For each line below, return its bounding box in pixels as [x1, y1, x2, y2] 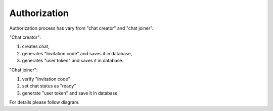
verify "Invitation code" [22, 76, 70, 82]
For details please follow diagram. [9, 99, 80, 105]
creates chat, [22, 43, 50, 50]
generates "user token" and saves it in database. [22, 58, 124, 64]
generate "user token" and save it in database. [22, 90, 119, 96]
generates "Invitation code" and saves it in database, [22, 50, 132, 56]
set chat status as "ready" [22, 83, 76, 89]
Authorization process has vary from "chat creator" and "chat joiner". [9, 25, 154, 31]
